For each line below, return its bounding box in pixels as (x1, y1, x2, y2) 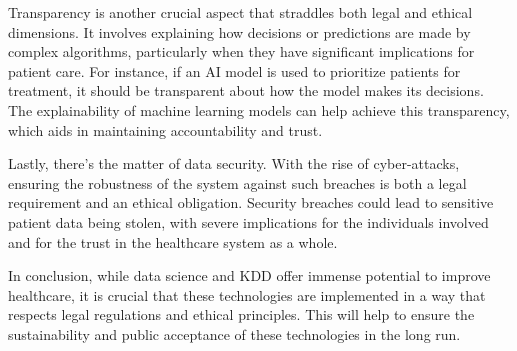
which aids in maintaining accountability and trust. (8, 119, 323, 140)
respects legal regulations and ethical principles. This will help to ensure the (8, 304, 475, 325)
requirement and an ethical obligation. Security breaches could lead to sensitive (8, 192, 494, 213)
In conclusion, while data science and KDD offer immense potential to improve (8, 265, 491, 286)
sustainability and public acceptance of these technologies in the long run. (8, 323, 461, 344)
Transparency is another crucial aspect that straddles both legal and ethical (8, 2, 473, 22)
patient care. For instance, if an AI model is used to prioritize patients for (8, 60, 461, 81)
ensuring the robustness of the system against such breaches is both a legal (8, 172, 467, 193)
